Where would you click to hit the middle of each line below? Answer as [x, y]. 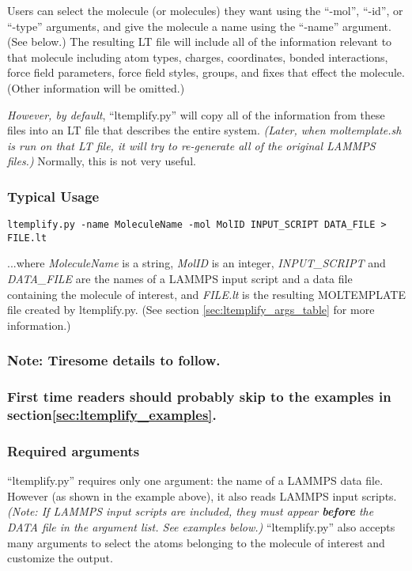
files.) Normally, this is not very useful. [102, 161]
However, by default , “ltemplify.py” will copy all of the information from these [196, 114]
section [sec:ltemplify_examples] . [112, 415]
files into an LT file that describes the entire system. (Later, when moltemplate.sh [204, 130]
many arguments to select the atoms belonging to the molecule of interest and [196, 542]
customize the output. [60, 558]
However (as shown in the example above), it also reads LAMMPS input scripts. [202, 495]
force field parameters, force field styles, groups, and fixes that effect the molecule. [206, 72]
